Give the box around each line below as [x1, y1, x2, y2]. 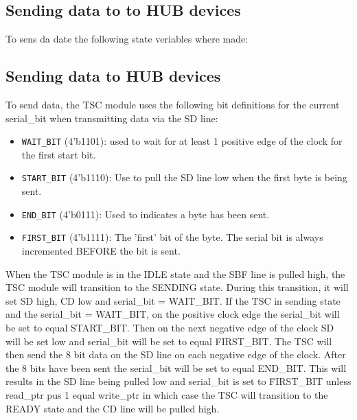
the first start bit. [21, 147, 96, 161]
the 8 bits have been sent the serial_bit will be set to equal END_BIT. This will [5, 360, 347, 375]
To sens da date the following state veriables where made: [5, 32, 249, 46]
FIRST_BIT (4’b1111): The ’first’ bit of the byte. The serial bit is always [21, 230, 323, 244]
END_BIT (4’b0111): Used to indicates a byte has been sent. [21, 207, 270, 221]
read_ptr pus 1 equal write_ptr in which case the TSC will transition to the [5, 387, 328, 401]
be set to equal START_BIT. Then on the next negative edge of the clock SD [5, 320, 334, 334]
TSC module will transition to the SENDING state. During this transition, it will [5, 280, 349, 294]
